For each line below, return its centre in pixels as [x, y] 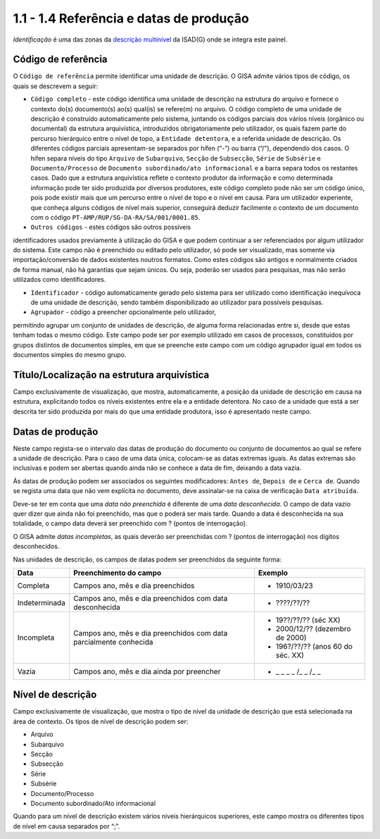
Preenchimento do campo [117, 573]
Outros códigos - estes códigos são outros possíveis [111, 227]
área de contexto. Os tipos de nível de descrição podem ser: [101, 721]
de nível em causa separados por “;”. [66, 826]
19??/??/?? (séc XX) [308, 620]
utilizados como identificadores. [59, 280]
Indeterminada [42, 602]
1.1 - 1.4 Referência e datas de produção [131, 18]
